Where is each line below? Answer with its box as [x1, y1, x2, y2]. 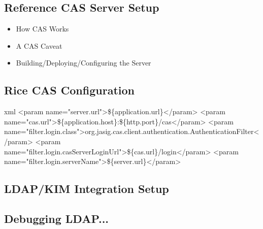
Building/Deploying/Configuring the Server [16, 57, 151, 68]
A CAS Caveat [16, 40, 62, 51]
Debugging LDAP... [4, 210, 109, 226]
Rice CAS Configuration [4, 82, 135, 98]
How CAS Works [16, 23, 69, 34]
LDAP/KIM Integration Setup [4, 181, 169, 197]
